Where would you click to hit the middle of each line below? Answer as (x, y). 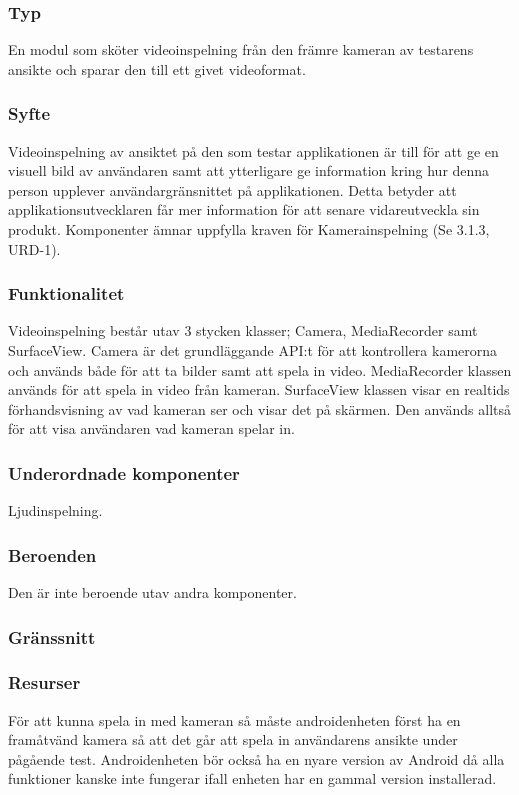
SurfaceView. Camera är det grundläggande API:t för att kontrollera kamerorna (253, 350)
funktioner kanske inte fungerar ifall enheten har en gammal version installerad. (252, 778)
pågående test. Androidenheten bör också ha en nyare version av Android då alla (256, 758)
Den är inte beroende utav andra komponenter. (152, 592)
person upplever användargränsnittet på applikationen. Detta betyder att (232, 189)
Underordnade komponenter (124, 472)
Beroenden (52, 554)
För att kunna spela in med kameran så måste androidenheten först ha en (234, 719)
